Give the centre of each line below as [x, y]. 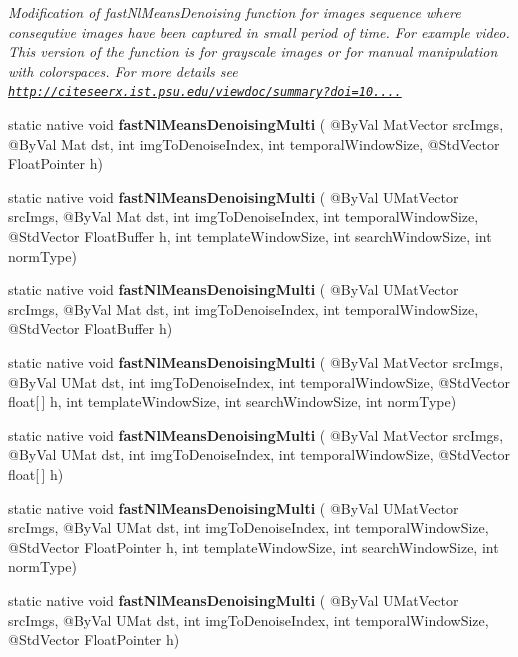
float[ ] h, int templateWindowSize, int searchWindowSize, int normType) [232, 401]
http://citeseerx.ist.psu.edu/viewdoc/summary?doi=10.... [205, 92]
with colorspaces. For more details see [123, 70]
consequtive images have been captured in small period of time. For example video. [259, 31]
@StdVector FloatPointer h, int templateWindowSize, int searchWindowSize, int [253, 546]
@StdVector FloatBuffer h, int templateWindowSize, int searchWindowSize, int [250, 236]
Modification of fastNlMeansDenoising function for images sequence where [234, 12]
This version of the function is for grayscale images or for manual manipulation [253, 51]
